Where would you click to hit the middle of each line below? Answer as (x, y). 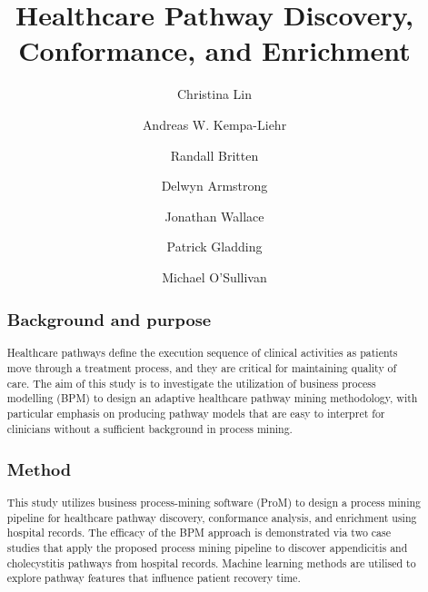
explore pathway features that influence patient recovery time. (154, 578)
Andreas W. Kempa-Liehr (214, 124)
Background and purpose (109, 320)
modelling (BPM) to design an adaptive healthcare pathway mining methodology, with (212, 398)
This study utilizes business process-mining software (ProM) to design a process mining (214, 502)
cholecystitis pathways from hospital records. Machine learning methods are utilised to (211, 562)
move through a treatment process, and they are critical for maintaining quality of (202, 367)
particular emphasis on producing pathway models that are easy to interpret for (196, 413)
